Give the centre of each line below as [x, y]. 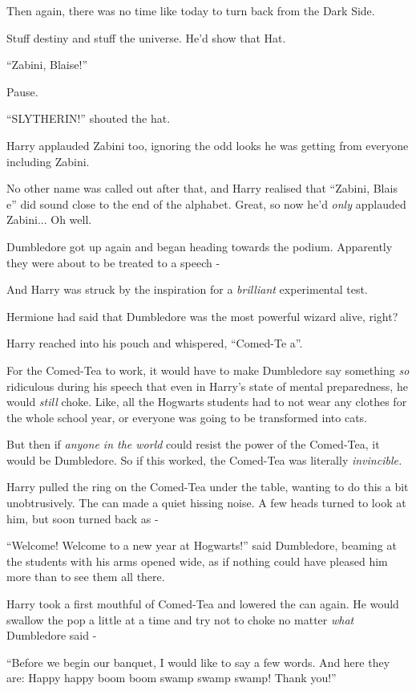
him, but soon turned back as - [83, 518]
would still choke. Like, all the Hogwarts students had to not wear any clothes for [207, 402]
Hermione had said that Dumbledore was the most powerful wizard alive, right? [202, 316]
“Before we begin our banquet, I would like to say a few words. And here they [198, 662]
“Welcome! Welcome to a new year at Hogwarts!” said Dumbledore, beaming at [202, 545]
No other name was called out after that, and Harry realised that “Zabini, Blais [202, 188]
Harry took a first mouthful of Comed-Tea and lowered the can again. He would [203, 604]
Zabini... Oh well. [49, 219]
